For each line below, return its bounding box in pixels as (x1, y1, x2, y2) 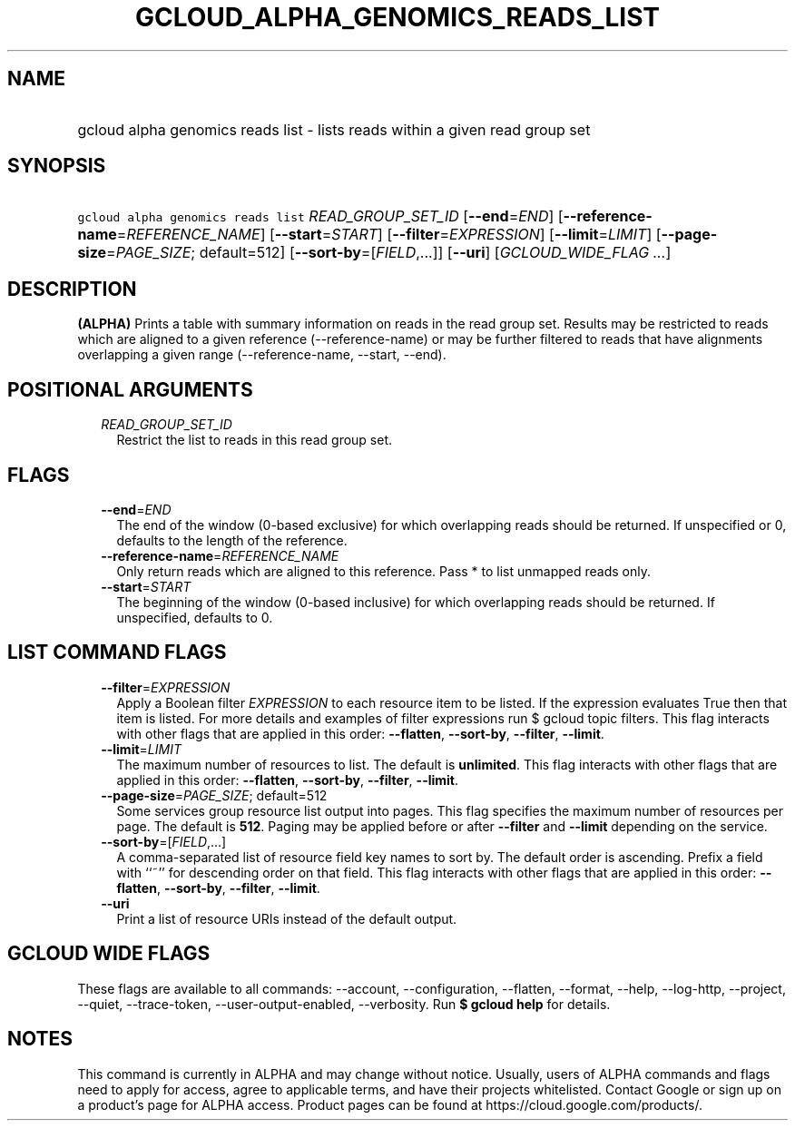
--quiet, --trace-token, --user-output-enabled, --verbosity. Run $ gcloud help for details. (77, 996, 611, 1012)
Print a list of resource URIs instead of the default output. (116, 910, 457, 927)
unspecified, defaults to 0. (116, 609, 273, 625)
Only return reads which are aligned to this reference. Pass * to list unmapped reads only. (116, 563, 652, 579)
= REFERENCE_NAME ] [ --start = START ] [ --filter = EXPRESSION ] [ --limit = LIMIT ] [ (116, 225, 662, 244)
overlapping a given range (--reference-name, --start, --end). (77, 347, 447, 363)
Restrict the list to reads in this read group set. (116, 432, 393, 448)
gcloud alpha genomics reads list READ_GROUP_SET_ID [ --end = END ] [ (77, 207, 564, 226)
